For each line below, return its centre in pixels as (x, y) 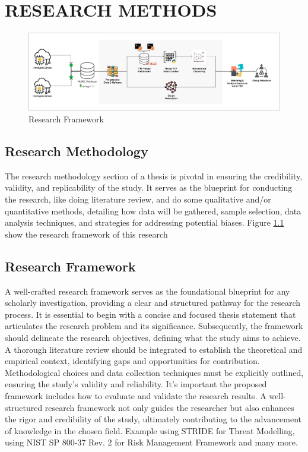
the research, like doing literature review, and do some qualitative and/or (138, 199)
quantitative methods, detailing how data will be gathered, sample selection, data (153, 211)
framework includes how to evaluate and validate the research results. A (136, 396)
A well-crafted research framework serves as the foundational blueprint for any (147, 291)
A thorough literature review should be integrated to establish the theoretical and (154, 349)
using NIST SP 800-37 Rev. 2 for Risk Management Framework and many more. (151, 442)
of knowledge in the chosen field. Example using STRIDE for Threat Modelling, (150, 430)
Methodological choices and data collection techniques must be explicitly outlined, (154, 372)
